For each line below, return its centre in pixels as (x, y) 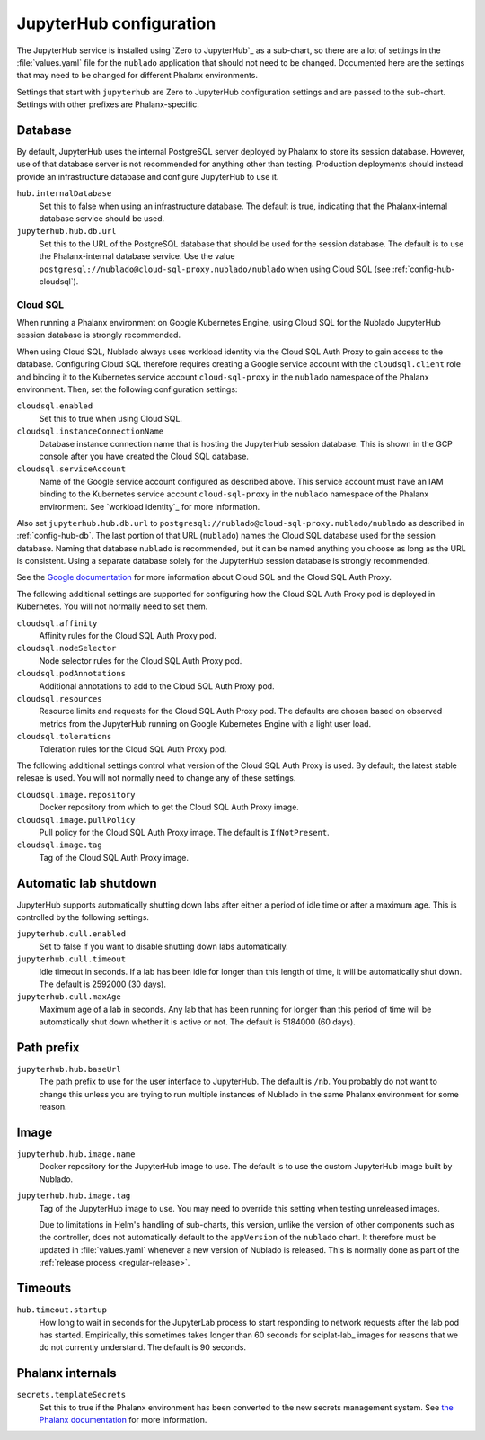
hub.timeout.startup (62, 1310)
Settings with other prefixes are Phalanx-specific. (108, 104)
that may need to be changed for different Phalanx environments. (137, 76)
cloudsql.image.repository (76, 795)
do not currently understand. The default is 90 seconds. (143, 1347)
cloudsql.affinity (57, 623)
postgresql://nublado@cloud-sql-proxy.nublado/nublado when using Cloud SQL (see (215, 269)
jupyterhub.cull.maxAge (69, 997)
